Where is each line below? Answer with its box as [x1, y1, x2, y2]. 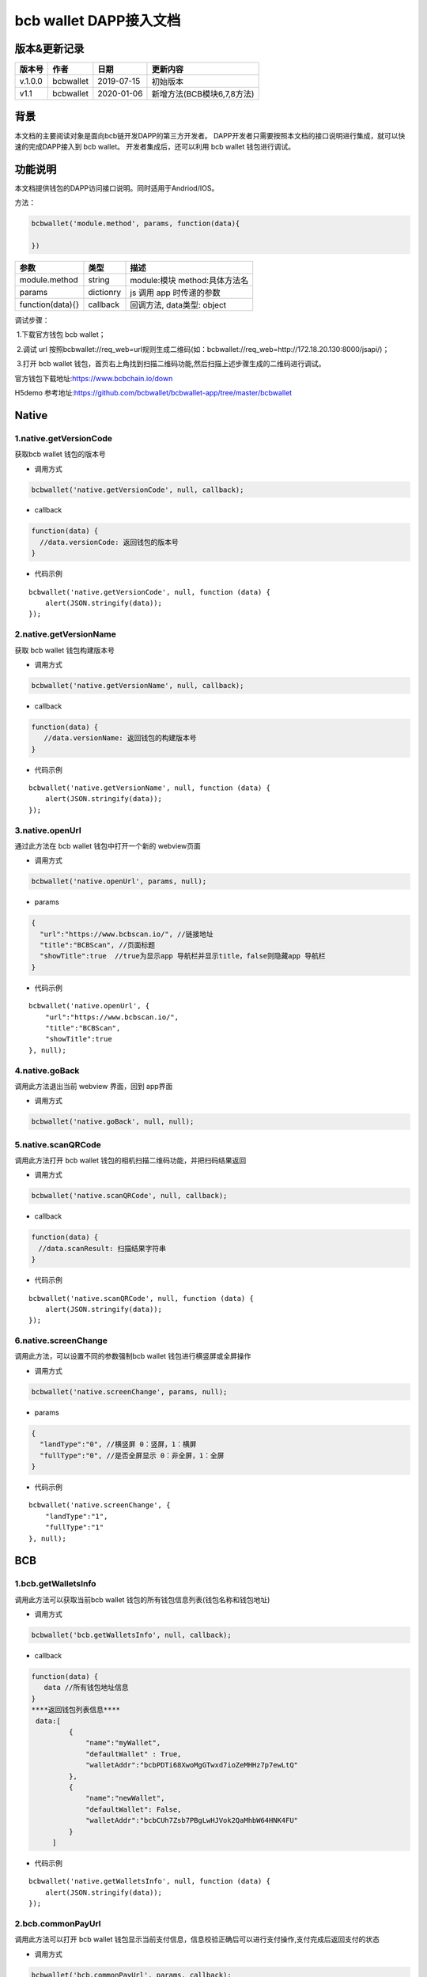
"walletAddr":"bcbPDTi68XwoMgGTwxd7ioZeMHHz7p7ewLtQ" [85, 1760, 299, 1770]
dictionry [88, 287, 122, 298]
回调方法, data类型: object [130, 300, 227, 311]
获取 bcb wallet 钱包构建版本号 [14, 645, 115, 655]
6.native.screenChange [14, 1335, 108, 1346]
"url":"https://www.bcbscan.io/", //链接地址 [40, 929, 213, 939]
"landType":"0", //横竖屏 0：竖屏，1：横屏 [40, 1440, 197, 1449]
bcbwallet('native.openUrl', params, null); [31, 877, 207, 886]
